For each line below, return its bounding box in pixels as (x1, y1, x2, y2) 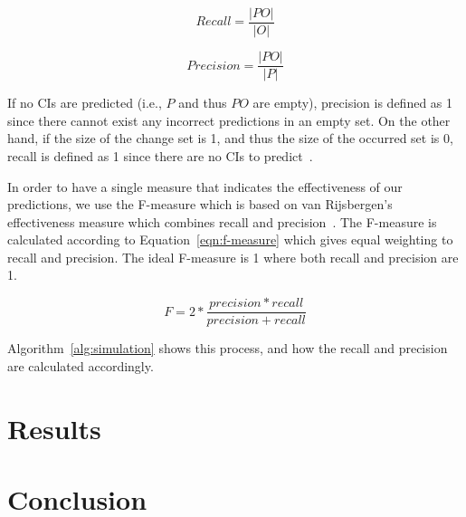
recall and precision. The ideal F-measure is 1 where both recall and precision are (7, 247, 459, 266)
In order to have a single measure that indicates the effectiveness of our (7, 177, 403, 196)
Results (7, 409, 101, 446)
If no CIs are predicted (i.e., (7, 93, 162, 112)
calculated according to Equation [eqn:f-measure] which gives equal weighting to (7, 230, 453, 249)
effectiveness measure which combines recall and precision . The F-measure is (7, 212, 437, 231)
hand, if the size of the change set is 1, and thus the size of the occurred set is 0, (7, 129, 453, 148)
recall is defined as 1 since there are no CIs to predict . (7, 146, 313, 165)
